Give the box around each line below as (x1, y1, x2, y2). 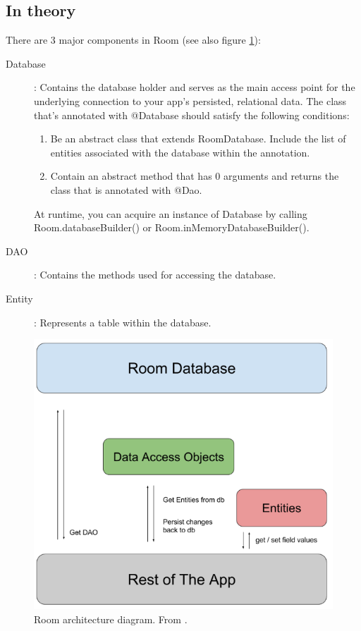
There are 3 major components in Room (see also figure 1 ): (6, 32, 261, 47)
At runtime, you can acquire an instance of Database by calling (34, 206, 307, 221)
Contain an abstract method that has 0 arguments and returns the (50, 169, 339, 183)
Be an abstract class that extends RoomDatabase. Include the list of (50, 131, 346, 146)
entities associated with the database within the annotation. (50, 145, 310, 159)
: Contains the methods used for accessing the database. (34, 267, 276, 282)
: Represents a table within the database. (34, 314, 212, 329)
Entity (6, 290, 33, 305)
